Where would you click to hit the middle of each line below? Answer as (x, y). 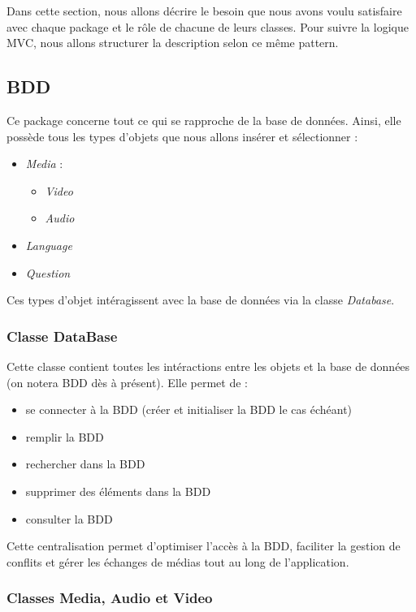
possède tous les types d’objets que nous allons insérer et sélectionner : (182, 136)
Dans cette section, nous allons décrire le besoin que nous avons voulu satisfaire (204, 11)
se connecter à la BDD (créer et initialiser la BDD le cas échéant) (189, 409)
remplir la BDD (65, 436)
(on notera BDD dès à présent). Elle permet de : (127, 382)
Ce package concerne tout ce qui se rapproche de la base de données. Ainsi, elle (204, 120)
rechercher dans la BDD (85, 464)
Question (48, 272)
